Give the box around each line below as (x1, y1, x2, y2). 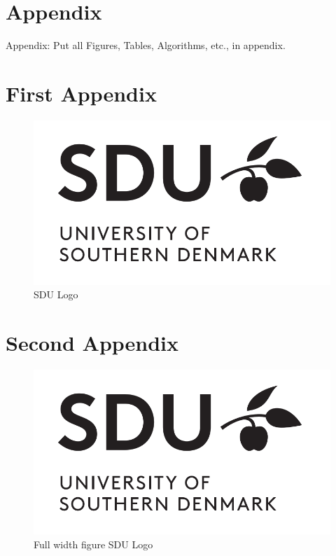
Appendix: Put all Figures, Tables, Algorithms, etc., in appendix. (6, 38, 286, 53)
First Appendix (6, 78, 157, 107)
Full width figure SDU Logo (34, 536, 153, 551)
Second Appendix (6, 328, 179, 357)
